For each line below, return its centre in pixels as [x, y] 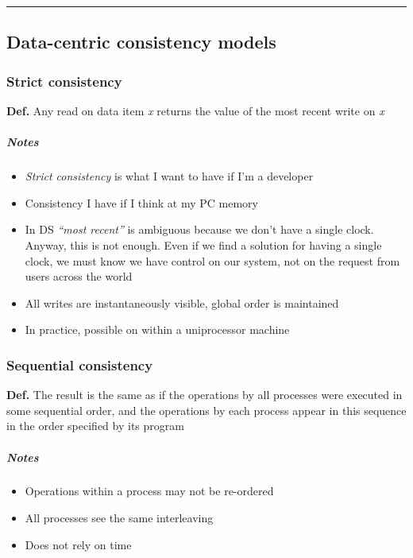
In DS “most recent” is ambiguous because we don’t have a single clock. [199, 229]
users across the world [79, 276]
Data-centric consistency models [141, 42]
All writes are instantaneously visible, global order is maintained [182, 302]
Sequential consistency [80, 364]
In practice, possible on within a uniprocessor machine [157, 329]
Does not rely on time [78, 544]
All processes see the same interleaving [119, 518]
